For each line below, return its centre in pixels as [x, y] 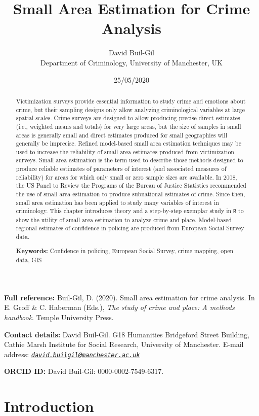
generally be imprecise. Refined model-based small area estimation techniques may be [128, 143]
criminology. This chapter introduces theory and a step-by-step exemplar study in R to [130, 211]
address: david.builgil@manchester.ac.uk [72, 354]
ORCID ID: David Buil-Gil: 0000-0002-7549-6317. [84, 371]
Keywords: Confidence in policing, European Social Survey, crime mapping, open [125, 251]
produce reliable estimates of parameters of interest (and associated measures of [121, 169]
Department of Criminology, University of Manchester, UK [132, 62]
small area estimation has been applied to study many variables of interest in [117, 202]
